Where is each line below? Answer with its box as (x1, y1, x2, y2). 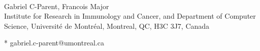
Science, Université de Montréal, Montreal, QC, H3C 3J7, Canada (4, 20, 210, 31)
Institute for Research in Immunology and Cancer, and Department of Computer (4, 11, 256, 21)
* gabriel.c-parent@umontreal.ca (4, 37, 104, 48)
